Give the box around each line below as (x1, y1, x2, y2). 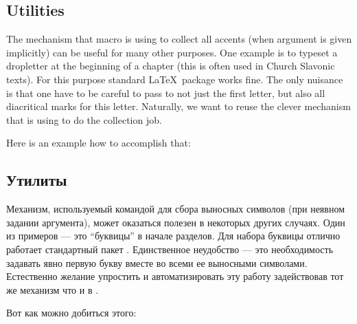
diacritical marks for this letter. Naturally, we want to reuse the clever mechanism (6, 99, 351, 114)
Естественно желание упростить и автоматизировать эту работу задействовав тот (6, 269, 344, 283)
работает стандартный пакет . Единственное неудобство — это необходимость (6, 241, 334, 256)
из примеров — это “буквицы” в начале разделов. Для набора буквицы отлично (6, 228, 341, 243)
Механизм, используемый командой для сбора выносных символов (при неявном (6, 202, 345, 216)
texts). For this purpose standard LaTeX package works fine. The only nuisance (6, 72, 343, 86)
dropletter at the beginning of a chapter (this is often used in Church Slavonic (6, 58, 335, 73)
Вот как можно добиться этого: (6, 305, 137, 320)
